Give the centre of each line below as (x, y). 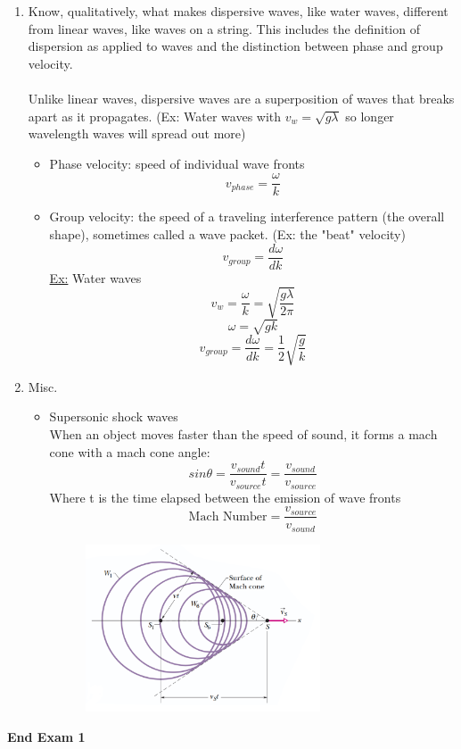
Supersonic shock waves (114, 416)
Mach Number (228, 516)
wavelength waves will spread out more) (137, 133)
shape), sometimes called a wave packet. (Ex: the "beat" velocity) (227, 234)
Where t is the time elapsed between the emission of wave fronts (225, 497)
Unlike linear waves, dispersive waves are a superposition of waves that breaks (241, 98)
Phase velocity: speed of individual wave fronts (177, 163)
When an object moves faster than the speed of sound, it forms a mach (243, 434)
